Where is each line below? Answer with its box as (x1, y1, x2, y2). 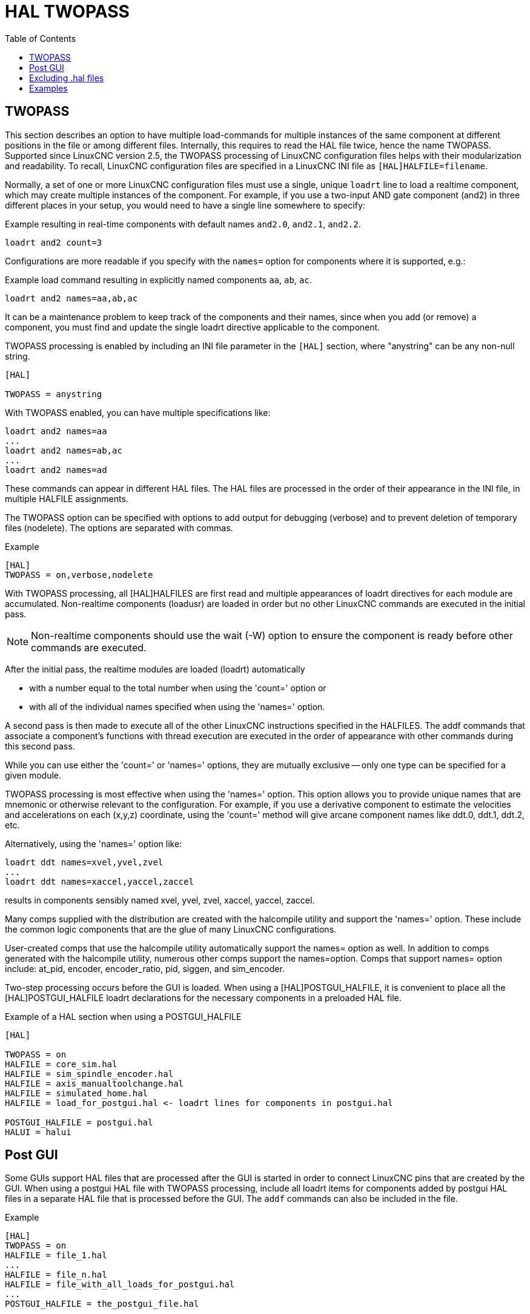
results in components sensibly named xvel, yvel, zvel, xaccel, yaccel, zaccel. (5, 894, 315, 905)
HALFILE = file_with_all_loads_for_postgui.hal (5, 1279, 235, 1290)
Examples (29, 82, 68, 93)
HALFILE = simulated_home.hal (5, 1088, 148, 1098)
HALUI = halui (5, 1127, 71, 1137)
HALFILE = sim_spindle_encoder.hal (5, 1068, 174, 1079)
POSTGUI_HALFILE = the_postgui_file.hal (5, 1299, 199, 1309)
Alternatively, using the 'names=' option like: (5, 838, 182, 849)
